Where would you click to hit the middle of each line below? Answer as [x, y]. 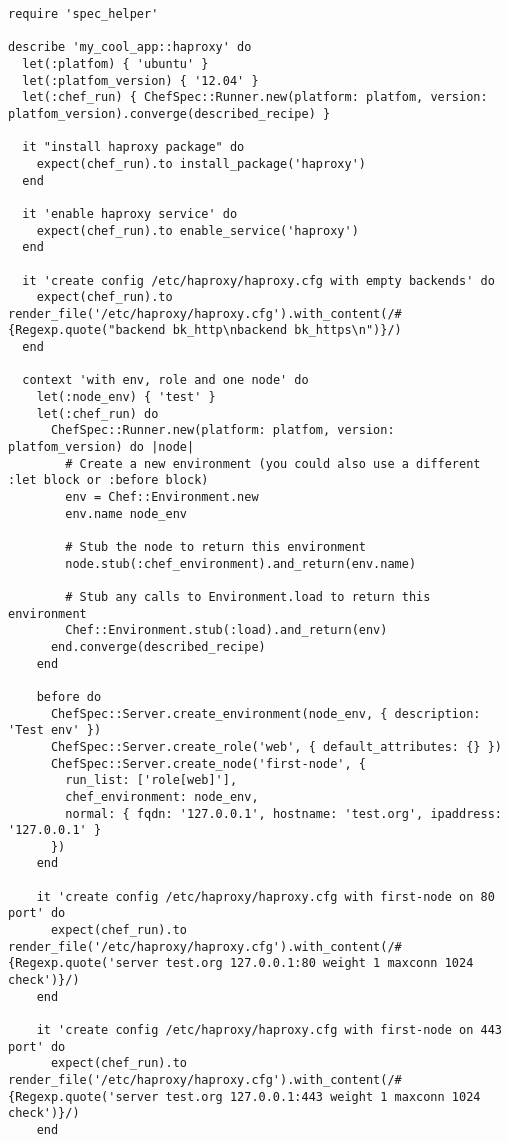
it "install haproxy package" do [133, 147]
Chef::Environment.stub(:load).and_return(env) [226, 630]
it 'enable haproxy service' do [130, 213]
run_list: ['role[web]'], [151, 780]
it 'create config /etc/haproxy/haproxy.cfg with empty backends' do [258, 280]
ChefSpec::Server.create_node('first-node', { [208, 763]
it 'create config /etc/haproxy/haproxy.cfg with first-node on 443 [269, 1030]
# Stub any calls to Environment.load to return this [248, 596]
